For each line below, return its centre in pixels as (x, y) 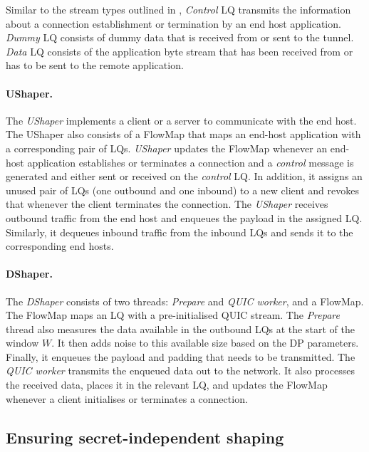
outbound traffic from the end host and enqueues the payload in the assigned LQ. (184, 217)
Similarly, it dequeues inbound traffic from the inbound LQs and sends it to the (180, 232)
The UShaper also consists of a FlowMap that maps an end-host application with (183, 134)
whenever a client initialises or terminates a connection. (127, 398)
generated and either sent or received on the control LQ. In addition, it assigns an (184, 176)
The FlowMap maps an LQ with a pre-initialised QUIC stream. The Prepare (173, 315)
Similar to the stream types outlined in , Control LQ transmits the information (178, 9)
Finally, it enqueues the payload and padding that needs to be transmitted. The (181, 356)
